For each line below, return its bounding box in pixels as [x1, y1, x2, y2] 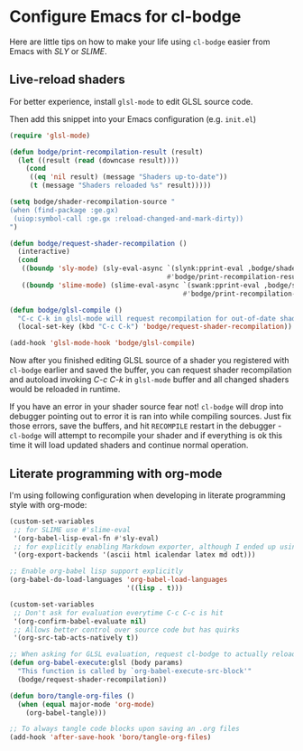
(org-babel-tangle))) [25, 708, 106, 718]
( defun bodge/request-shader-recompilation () [9, 239, 188, 248]
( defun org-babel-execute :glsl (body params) [9, 658, 183, 668]
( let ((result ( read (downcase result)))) [17, 155, 179, 164]
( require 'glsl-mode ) [9, 131, 91, 140]
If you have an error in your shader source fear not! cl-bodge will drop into [9, 401, 284, 412]
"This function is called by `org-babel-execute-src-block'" [17, 667, 252, 676]
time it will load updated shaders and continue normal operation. [9, 440, 249, 451]
